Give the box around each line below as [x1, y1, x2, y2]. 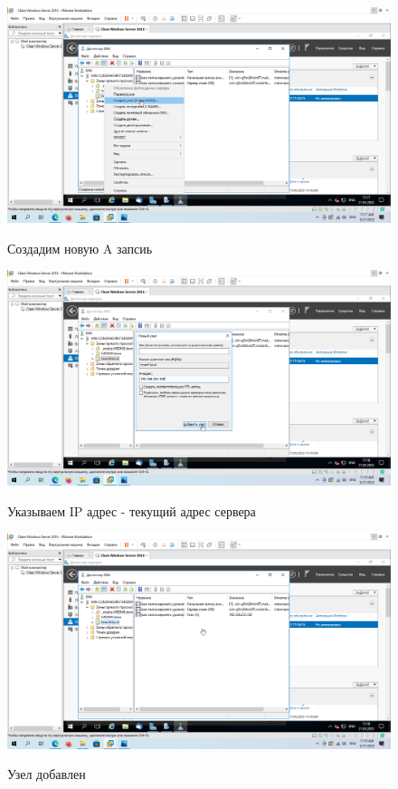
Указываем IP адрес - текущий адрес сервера [7, 501, 256, 520]
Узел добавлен [7, 765, 86, 784]
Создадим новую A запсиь [7, 238, 153, 257]
